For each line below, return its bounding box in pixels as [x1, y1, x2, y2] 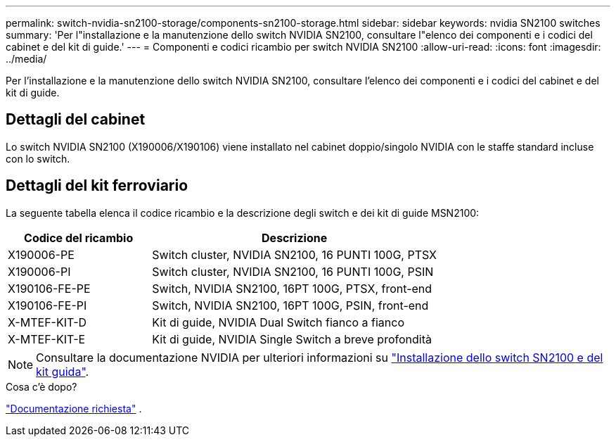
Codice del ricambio [24, 230, 134, 245]
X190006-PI [8, 264, 71, 279]
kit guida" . [36, 364, 89, 379]
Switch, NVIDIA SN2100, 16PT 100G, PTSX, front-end [152, 281, 432, 296]
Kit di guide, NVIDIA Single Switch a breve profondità [152, 331, 432, 346]
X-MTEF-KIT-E [8, 331, 86, 346]
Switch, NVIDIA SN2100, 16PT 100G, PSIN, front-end [152, 298, 429, 312]
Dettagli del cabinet [6, 110, 146, 129]
